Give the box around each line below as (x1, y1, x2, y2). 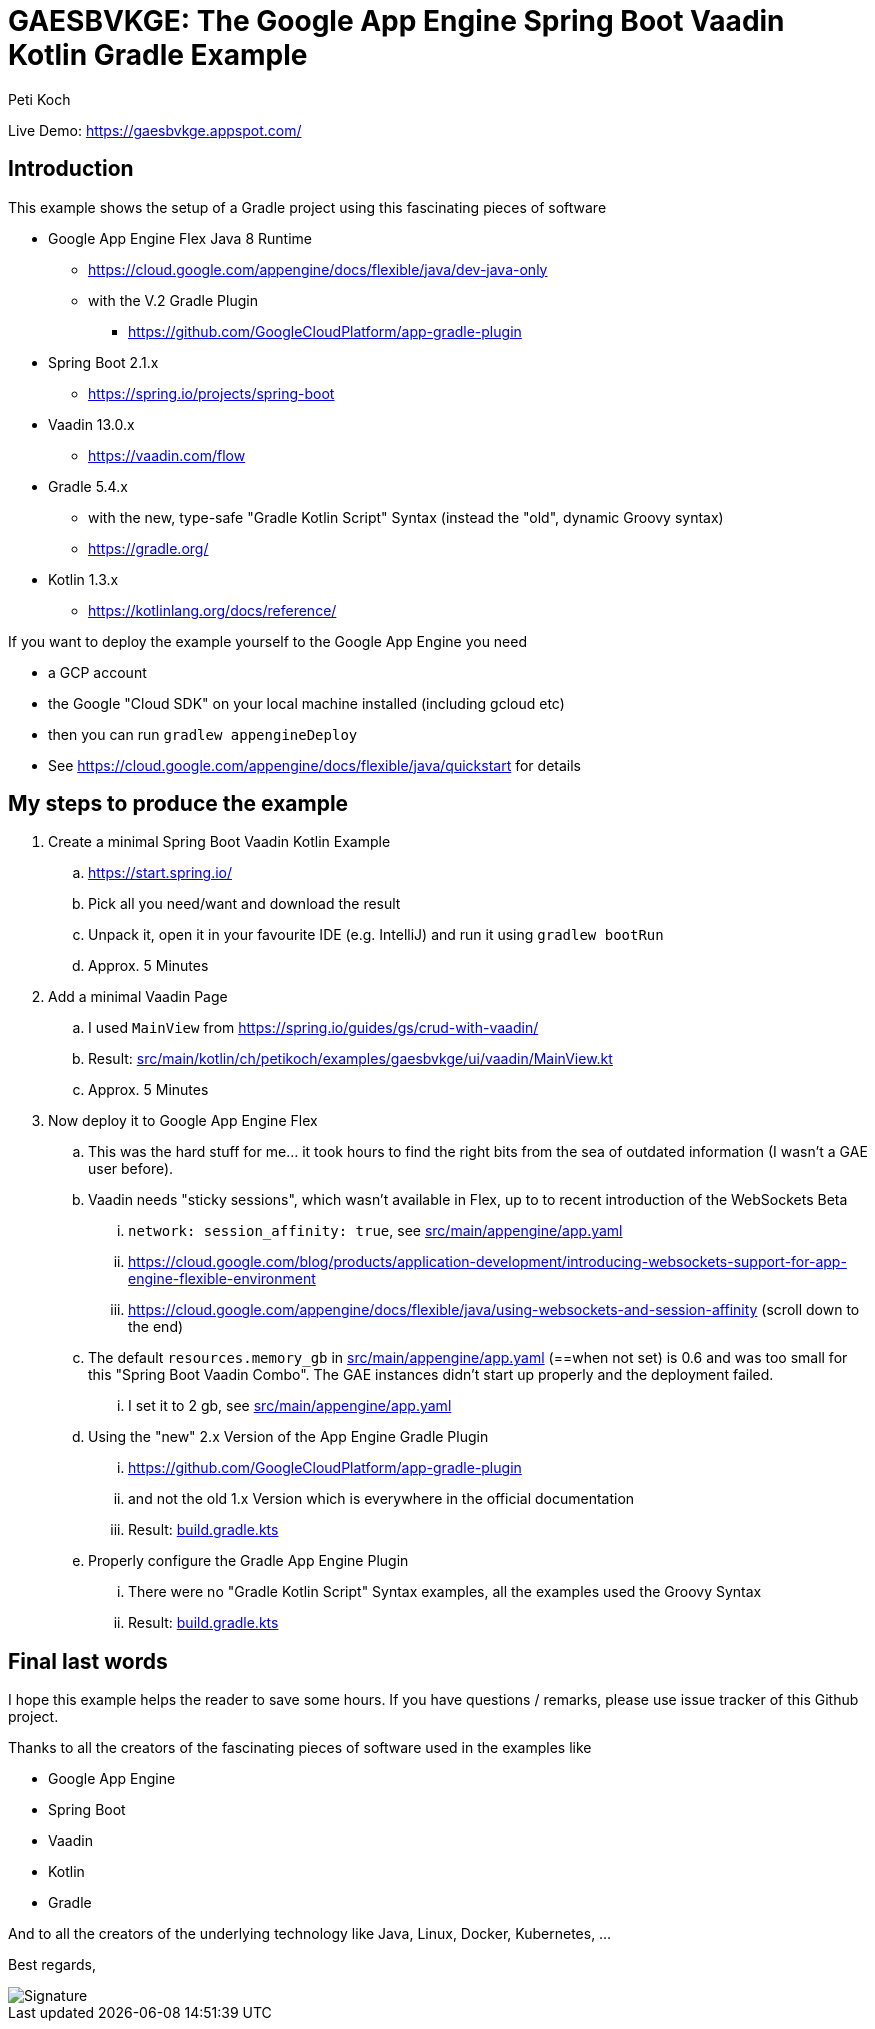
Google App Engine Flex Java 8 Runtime (48, 229, 312, 247)
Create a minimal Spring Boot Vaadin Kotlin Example (48, 833, 391, 851)
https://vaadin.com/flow (88, 446, 246, 464)
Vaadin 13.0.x (48, 415, 135, 433)
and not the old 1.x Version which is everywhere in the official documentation (128, 1490, 635, 1508)
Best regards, (8, 1956, 96, 1974)
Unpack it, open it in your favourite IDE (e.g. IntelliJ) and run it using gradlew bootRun (88, 926, 664, 944)
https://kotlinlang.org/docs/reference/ (88, 601, 337, 619)
